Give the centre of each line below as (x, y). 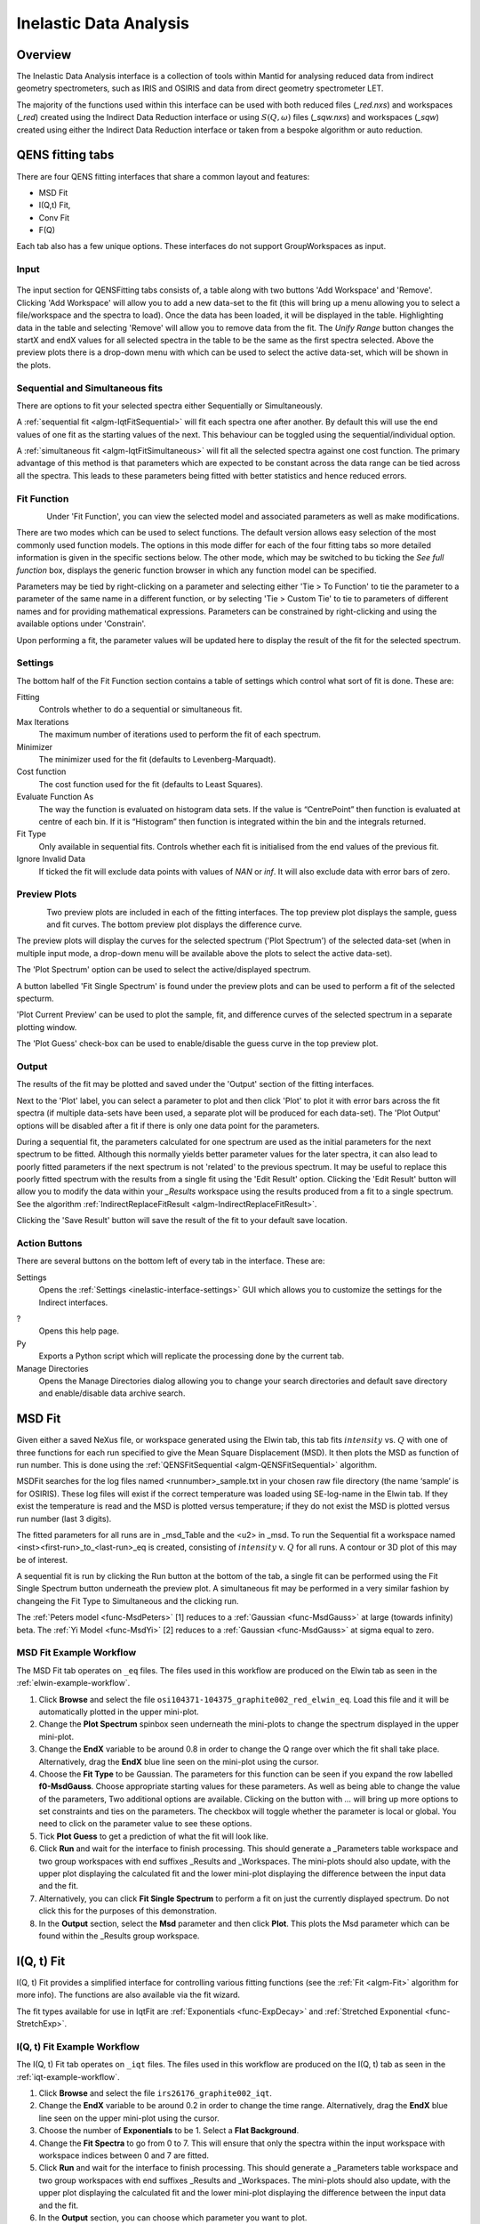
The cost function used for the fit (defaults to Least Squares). (151, 784)
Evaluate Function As (55, 797)
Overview (44, 55)
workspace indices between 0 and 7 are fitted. (124, 2155)
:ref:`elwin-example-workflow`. (73, 1683)
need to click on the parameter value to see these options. (145, 1824)
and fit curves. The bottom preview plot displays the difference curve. (174, 924)
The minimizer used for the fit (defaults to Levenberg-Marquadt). (157, 760)
